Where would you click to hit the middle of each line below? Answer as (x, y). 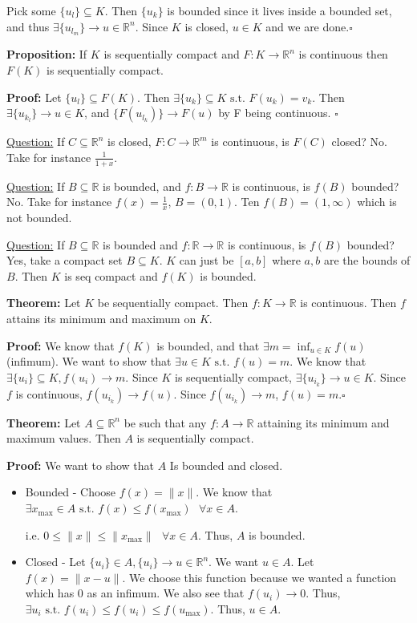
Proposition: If (47, 54)
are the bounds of (367, 260)
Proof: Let (34, 97)
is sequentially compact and (172, 54)
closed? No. (359, 142)
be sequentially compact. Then (173, 303)
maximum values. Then (64, 438)
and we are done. (308, 26)
